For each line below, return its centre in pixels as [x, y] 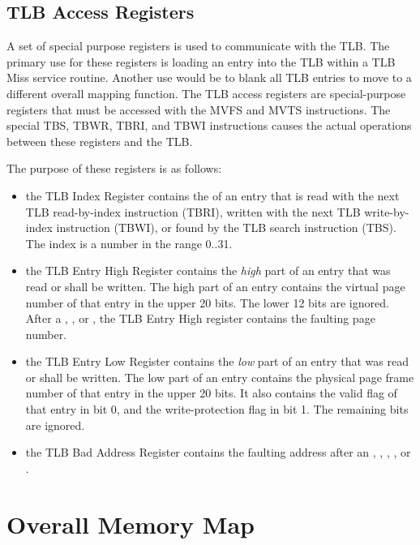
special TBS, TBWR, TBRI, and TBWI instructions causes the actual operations [209, 125]
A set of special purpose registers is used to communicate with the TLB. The [198, 46]
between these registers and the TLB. [100, 141]
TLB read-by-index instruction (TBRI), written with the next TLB [193, 211]
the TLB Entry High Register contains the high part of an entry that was [208, 270]
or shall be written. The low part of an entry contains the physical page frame [220, 377]
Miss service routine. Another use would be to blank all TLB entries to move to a [209, 77]
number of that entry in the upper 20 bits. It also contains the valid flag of [211, 393]
